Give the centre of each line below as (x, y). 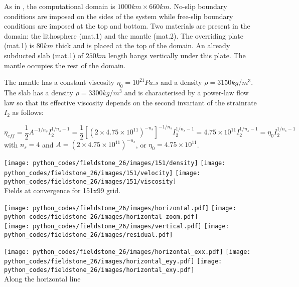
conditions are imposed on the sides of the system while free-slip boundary (119, 16)
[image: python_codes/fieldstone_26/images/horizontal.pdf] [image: (120, 208)
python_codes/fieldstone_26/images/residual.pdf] (89, 235)
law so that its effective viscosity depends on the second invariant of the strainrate (130, 102)
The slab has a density (39, 92)
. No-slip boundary (198, 6)
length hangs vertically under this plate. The (177, 55)
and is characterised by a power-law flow (187, 92)
